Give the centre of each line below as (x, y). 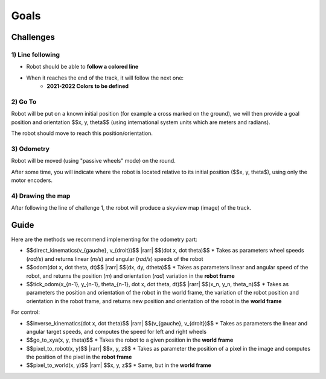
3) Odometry (30, 149)
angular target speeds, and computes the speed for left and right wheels (117, 331)
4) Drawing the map (41, 196)
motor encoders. (32, 180)
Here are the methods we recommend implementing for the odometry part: (104, 239)
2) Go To (24, 101)
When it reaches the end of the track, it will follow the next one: (105, 78)
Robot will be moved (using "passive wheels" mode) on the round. (94, 161)
